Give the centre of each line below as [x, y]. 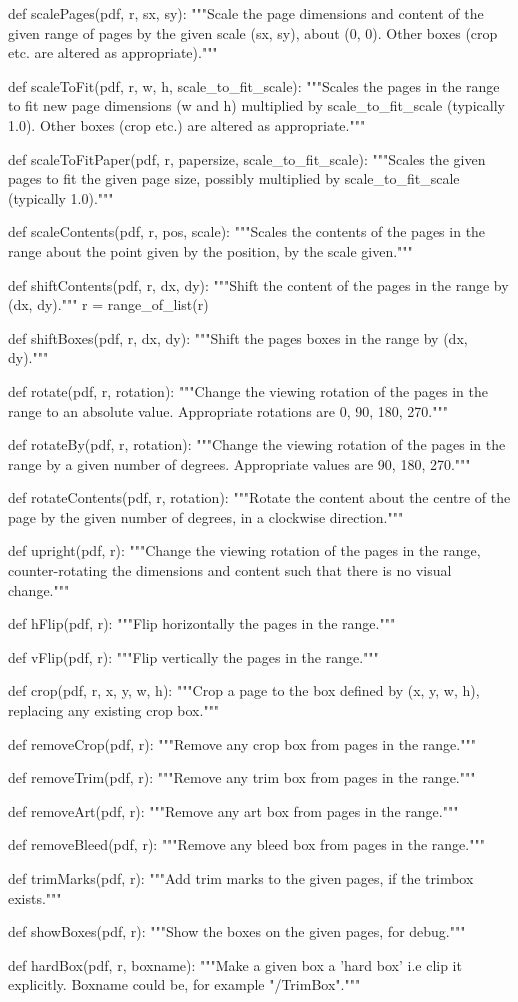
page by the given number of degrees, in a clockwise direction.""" [206, 516]
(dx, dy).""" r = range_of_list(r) [108, 304]
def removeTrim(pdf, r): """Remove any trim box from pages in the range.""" [242, 777]
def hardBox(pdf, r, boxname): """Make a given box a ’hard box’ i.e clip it [235, 964]
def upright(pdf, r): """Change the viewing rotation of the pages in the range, [244, 550]
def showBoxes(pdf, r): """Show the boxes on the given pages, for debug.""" [237, 931]
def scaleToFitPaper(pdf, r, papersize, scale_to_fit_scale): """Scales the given [247, 158]
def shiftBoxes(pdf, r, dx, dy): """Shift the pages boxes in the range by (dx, [238, 337]
